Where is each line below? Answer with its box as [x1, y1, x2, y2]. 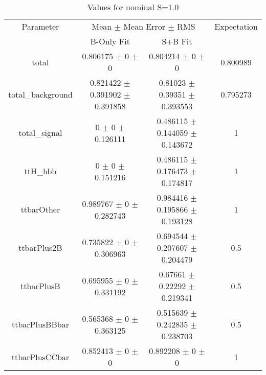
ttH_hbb [24, 165, 57, 177]
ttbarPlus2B [18, 242, 62, 253]
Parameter [21, 20, 59, 32]
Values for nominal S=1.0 [87, 1, 179, 13]
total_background [8, 88, 73, 100]
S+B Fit [162, 35, 192, 47]
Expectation [214, 20, 258, 32]
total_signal [18, 127, 62, 138]
